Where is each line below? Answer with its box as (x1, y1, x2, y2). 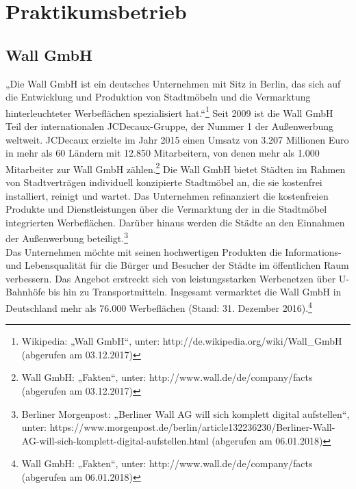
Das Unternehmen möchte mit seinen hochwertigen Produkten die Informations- (5, 244, 342, 259)
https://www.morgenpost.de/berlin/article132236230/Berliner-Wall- (49, 420, 335, 434)
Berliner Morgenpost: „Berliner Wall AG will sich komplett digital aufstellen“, (21, 406, 350, 421)
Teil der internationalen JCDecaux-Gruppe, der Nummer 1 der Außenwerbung (5, 119, 334, 133)
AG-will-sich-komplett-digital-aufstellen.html (21, 433, 209, 447)
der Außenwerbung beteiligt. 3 (5, 229, 128, 246)
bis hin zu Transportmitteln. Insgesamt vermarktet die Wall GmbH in (48, 285, 342, 299)
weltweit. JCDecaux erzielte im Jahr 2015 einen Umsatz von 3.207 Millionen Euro (5, 132, 349, 146)
